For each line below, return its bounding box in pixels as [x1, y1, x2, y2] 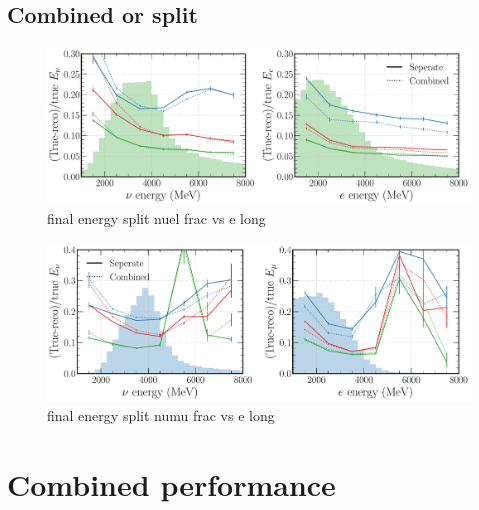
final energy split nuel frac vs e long [47, 208, 266, 229]
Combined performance [7, 464, 336, 505]
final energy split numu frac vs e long [47, 405, 275, 426]
